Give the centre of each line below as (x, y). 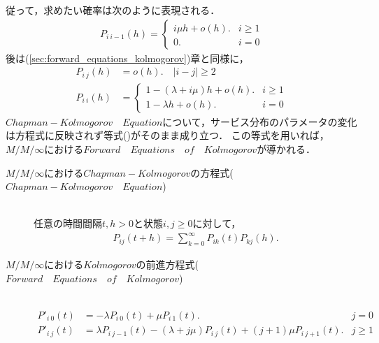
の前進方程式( (167, 264)
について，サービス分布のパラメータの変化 (260, 121)
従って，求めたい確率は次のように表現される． (113, 10)
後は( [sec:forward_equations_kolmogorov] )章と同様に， (127, 58)
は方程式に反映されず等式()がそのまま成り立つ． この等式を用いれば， (167, 135)
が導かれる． (286, 148)
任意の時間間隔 (68, 223)
